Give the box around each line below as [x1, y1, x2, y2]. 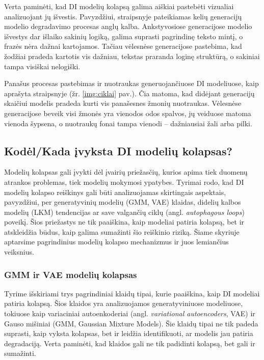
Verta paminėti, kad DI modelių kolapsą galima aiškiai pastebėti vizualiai [4, 1, 234, 11]
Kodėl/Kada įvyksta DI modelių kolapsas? [4, 143, 232, 158]
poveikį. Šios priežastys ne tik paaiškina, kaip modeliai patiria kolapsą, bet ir [4, 216, 245, 227]
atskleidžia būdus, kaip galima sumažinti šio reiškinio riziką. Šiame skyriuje [4, 226, 240, 237]
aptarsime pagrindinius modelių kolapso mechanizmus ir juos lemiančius [4, 236, 229, 247]
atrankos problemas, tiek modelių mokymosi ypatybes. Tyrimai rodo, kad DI [4, 176, 244, 187]
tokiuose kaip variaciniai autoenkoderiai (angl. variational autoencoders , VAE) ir [4, 308, 255, 319]
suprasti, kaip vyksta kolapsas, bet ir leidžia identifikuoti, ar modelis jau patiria [4, 328, 253, 339]
